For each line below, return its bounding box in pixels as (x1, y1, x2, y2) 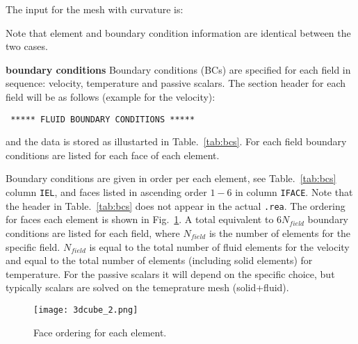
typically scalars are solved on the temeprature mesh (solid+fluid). (6, 280, 289, 295)
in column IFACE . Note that (235, 185, 353, 199)
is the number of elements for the (209, 225, 351, 240)
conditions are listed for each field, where (6, 225, 180, 240)
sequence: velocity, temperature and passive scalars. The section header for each (6, 76, 346, 90)
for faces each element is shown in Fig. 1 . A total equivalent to (6, 212, 274, 227)
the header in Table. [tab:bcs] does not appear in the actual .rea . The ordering (6, 198, 345, 213)
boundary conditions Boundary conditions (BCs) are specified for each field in (6, 62, 351, 76)
